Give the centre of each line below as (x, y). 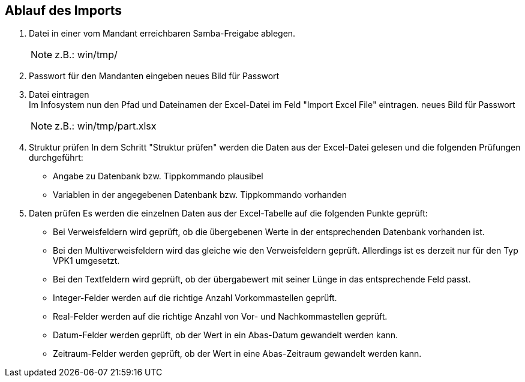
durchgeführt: (56, 158)
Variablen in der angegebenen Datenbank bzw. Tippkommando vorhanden (200, 195)
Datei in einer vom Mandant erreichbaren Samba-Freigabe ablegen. (162, 34)
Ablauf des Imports (64, 10)
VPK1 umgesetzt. (86, 261)
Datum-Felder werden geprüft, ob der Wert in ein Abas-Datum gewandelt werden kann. (226, 335)
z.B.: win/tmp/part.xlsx (106, 126)
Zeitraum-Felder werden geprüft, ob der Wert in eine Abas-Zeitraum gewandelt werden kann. (237, 354)
